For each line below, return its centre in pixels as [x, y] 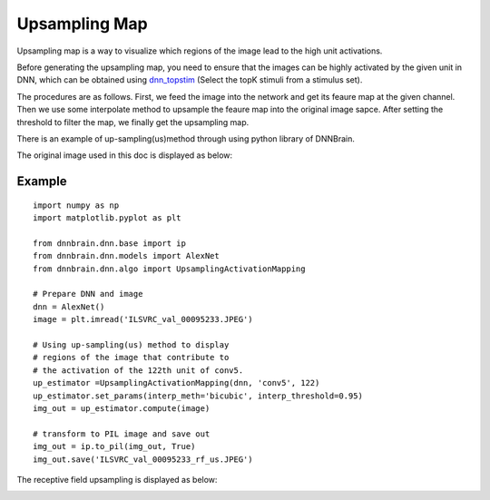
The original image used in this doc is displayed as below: [125, 155]
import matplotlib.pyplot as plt [107, 218]
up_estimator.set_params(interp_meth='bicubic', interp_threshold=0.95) [198, 396]
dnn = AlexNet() [69, 307]
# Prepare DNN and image [88, 294]
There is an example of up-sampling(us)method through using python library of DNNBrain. [186, 138]
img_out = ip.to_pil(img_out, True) [114, 446]
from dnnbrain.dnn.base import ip [109, 243]
